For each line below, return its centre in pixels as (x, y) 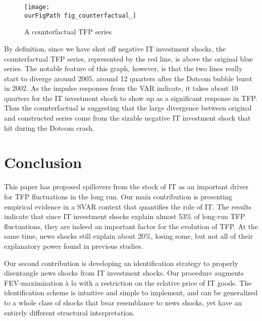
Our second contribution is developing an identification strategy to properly (121, 263)
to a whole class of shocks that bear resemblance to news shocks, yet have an (123, 302)
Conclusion (43, 162)
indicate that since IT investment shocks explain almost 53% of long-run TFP (125, 216)
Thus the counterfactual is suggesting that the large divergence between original (128, 108)
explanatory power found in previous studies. (74, 246)
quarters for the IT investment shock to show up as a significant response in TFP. (131, 98)
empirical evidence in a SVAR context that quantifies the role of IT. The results (128, 206)
